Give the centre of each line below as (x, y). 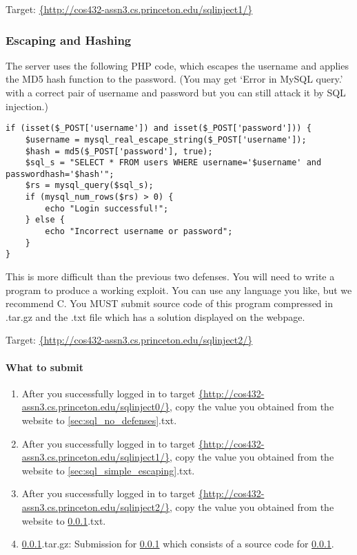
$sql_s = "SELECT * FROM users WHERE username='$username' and (173, 163)
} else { (45, 220)
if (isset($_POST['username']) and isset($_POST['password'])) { (159, 128)
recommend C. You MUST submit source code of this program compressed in (169, 303)
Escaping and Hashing (69, 40)
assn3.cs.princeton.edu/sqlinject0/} (96, 407)
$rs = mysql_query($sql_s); (89, 186)
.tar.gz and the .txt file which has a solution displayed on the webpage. (155, 316)
